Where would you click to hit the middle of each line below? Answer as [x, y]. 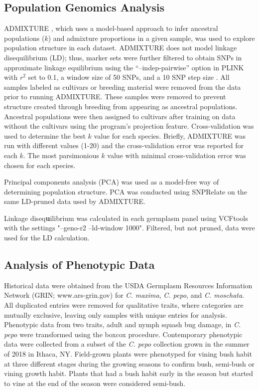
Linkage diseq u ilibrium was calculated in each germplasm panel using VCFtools [126, 218]
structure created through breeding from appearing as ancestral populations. [121, 106]
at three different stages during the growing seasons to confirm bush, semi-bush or [129, 363]
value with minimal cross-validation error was [177, 155]
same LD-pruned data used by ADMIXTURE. [75, 201]
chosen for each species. [40, 165]
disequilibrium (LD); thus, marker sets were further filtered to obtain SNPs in [123, 57]
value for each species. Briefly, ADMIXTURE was [170, 135]
